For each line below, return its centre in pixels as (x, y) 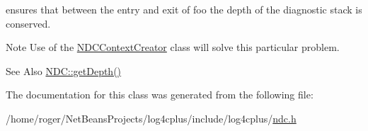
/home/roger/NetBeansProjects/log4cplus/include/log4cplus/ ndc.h (151, 118)
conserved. (28, 23)
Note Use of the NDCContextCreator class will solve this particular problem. (173, 47)
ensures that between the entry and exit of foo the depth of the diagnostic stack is (184, 9)
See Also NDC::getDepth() (64, 70)
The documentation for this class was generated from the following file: (160, 95)
